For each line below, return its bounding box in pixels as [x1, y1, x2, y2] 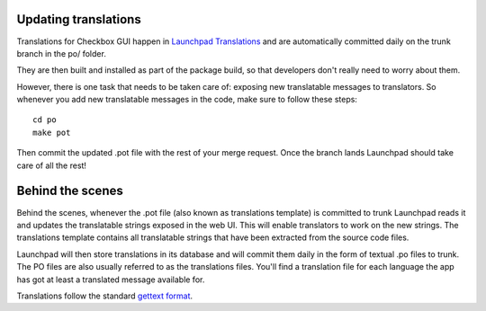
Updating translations [16, 12, 141, 27]
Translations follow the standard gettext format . [16, 290, 193, 301]
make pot [32, 127, 71, 138]
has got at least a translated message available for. [16, 274, 205, 285]
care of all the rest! [16, 160, 87, 171]
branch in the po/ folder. [16, 48, 107, 58]
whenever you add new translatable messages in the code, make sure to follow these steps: [16, 94, 357, 105]
